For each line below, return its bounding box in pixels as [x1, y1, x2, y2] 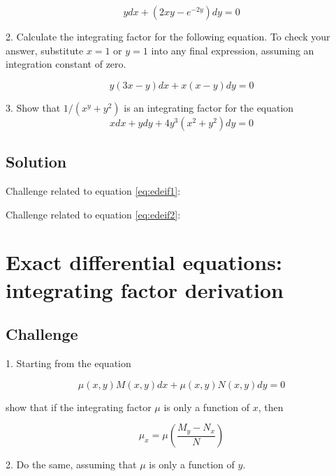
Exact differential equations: [6, 248, 282, 276]
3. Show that [6, 100, 61, 114]
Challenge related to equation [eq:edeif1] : [6, 183, 181, 198]
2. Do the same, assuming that [6, 457, 137, 472]
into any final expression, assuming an [151, 43, 314, 57]
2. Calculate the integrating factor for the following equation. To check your [6, 29, 330, 43]
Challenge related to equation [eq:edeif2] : [6, 207, 181, 221]
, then [258, 399, 284, 414]
